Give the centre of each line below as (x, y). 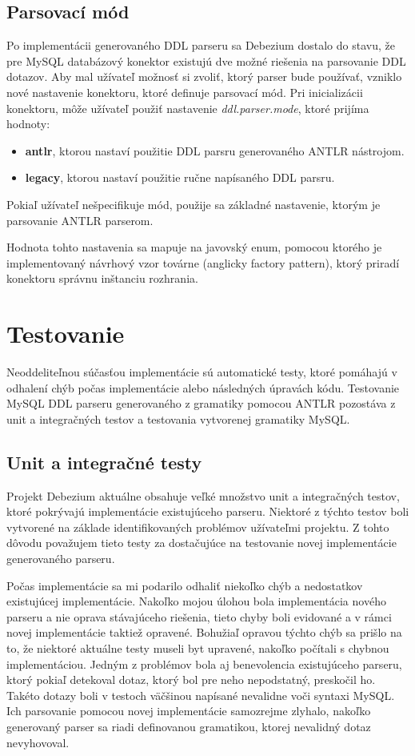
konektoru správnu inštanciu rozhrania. (102, 278)
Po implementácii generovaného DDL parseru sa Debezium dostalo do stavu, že (201, 45)
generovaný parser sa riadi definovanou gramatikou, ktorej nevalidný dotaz (189, 726)
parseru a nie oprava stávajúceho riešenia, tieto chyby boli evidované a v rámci (199, 616)
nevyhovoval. (38, 742)
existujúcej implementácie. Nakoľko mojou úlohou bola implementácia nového (196, 601)
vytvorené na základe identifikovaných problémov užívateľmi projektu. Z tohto (198, 527)
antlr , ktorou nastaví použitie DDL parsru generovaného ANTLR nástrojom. (215, 150)
